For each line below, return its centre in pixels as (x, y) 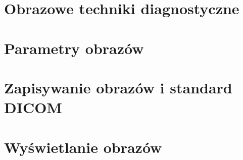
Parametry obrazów (74, 48)
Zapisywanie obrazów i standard (118, 87)
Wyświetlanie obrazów (83, 147)
